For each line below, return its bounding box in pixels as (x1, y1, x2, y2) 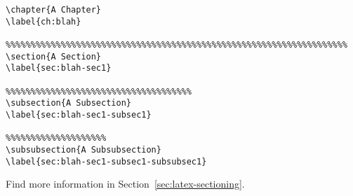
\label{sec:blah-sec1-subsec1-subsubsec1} (6, 156, 207, 167)
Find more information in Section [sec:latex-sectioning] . (6, 176, 245, 191)
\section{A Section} (6, 51, 102, 62)
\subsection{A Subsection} (6, 98, 131, 108)
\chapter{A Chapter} (6, 5, 102, 15)
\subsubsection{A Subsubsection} (6, 144, 161, 155)
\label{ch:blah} (6, 16, 81, 27)
